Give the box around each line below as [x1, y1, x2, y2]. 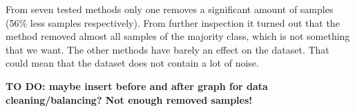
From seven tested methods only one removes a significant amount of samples [6, 2, 334, 16]
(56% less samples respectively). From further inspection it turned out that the [6, 15, 340, 30]
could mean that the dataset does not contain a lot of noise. [6, 56, 259, 70]
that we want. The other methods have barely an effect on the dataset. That [6, 42, 329, 56]
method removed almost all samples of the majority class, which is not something [6, 29, 350, 43]
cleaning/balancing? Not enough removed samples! [6, 92, 253, 107]
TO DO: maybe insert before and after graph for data [6, 78, 268, 93]
